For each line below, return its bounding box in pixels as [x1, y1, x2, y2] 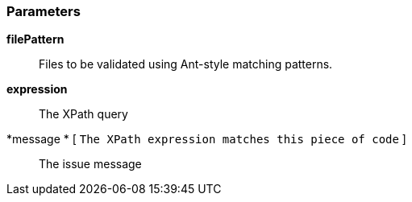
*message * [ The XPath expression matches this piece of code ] [6, 132, 406, 146]
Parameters [6, 3, 81, 19]
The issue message [39, 157, 142, 171]
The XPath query [39, 107, 128, 122]
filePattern [6, 32, 65, 47]
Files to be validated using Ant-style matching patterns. [39, 57, 333, 72]
